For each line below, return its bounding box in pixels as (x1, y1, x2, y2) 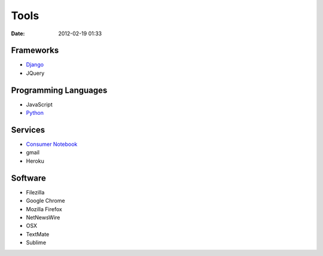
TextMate (26, 230, 50, 237)
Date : (11, 30, 25, 37)
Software (11, 173, 46, 183)
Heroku (26, 157, 44, 164)
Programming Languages (11, 85, 108, 95)
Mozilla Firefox (26, 205, 62, 212)
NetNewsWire (26, 214, 60, 221)
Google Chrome (26, 197, 65, 205)
